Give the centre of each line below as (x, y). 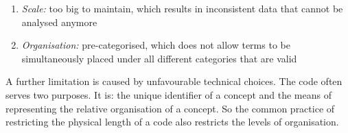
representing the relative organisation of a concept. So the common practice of (170, 108)
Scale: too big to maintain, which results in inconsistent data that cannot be (182, 8)
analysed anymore (59, 22)
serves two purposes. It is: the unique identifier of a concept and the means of (169, 94)
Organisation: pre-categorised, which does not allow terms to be (156, 45)
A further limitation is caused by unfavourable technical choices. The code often (174, 81)
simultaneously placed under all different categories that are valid (159, 58)
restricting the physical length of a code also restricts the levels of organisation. (172, 122)
